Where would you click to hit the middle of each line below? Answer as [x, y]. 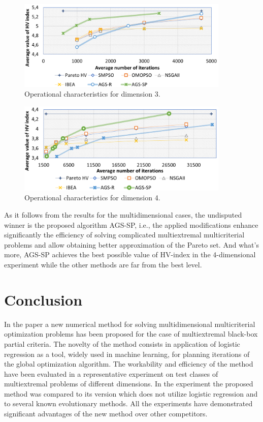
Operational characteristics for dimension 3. [92, 94]
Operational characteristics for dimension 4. [92, 198]
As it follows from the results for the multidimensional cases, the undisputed [123, 215]
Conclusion [43, 299]
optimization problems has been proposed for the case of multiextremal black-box [131, 334]
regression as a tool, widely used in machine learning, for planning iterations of [127, 354]
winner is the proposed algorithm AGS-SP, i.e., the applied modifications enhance [131, 224]
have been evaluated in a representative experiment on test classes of [111, 373]
